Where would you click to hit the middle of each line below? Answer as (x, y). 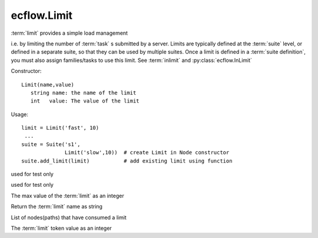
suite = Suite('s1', (51, 144)
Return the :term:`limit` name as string (57, 207)
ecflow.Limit (42, 15)
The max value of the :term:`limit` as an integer (67, 196)
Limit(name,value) (48, 85)
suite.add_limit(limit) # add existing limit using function (127, 161)
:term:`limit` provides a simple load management (69, 33)
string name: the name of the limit (83, 92)
